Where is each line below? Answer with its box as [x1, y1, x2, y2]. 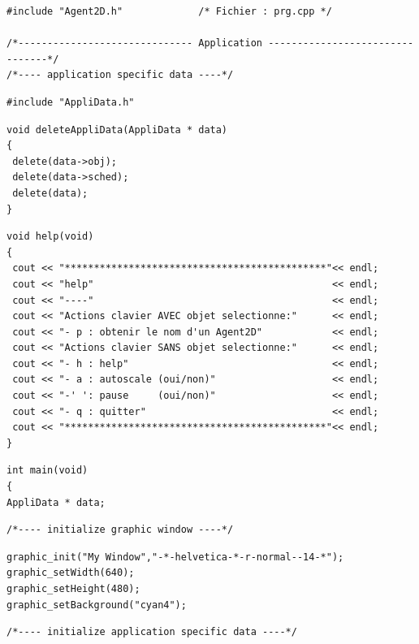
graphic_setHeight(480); [6, 583, 140, 594]
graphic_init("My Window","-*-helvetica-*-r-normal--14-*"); [6, 551, 344, 563]
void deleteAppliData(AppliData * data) [6, 123, 228, 136]
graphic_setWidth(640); [6, 567, 135, 579]
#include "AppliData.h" [6, 96, 135, 108]
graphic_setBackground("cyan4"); [6, 599, 187, 611]
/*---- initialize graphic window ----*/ [6, 524, 234, 536]
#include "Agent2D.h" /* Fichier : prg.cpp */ [6, 6, 332, 17]
